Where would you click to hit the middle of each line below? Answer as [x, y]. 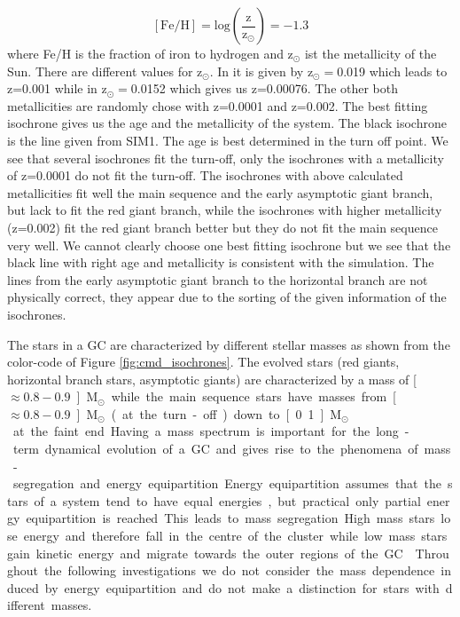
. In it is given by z [261, 71]
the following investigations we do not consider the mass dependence [240, 570]
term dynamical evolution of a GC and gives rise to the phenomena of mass [232, 449]
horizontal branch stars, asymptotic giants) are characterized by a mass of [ [212, 379]
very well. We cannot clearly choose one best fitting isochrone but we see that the [229, 245]
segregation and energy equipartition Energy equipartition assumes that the [227, 483]
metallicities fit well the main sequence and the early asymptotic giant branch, [220, 192]
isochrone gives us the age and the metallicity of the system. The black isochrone [227, 123]
